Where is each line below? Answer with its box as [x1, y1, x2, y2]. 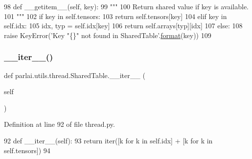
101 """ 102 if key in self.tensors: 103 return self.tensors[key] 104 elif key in [4, 11, 227, 21]
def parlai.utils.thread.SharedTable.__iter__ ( [4, 70, 145, 80]
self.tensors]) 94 [4, 145, 50, 155]
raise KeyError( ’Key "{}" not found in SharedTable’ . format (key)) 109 [4, 30, 211, 40]
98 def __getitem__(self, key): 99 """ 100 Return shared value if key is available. [4, 1, 249, 11]
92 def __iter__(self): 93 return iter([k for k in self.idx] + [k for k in [4, 135, 213, 145]
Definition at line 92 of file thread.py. [4, 119, 115, 129]
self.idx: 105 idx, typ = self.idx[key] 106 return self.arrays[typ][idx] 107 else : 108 [4, 20, 243, 31]
